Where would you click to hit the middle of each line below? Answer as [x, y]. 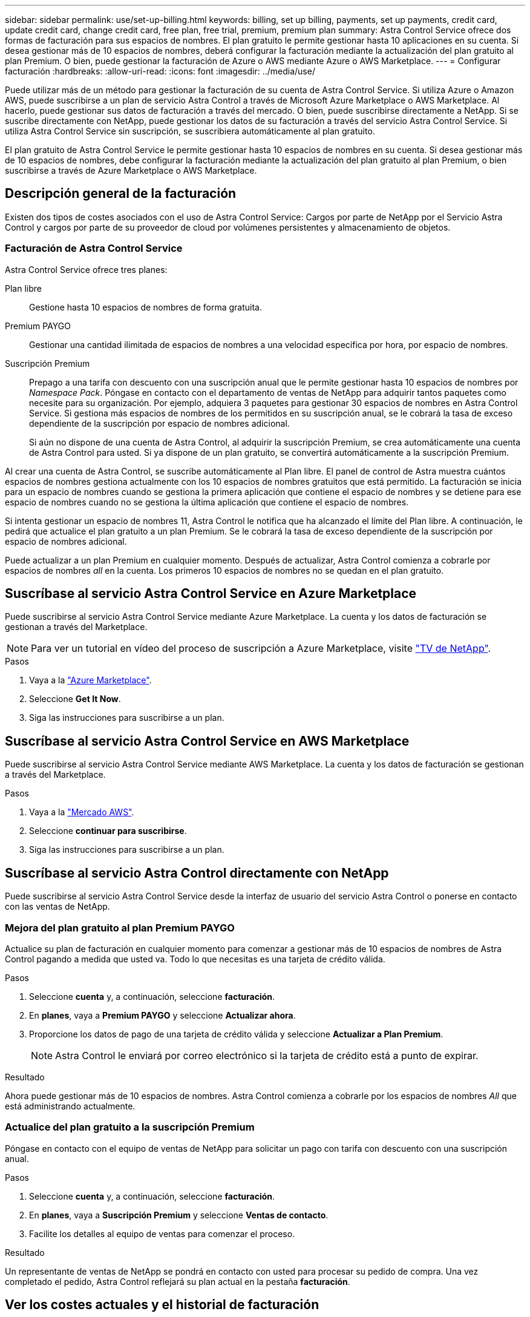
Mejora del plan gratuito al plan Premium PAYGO [120, 928]
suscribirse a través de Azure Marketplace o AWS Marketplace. [131, 170]
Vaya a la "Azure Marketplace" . [90, 680]
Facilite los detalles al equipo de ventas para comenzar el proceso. [162, 1233]
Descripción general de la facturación [121, 194]
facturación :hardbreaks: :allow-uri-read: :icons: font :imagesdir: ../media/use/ [160, 71]
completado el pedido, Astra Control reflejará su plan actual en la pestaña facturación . [178, 1281]
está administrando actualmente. [70, 1106]
